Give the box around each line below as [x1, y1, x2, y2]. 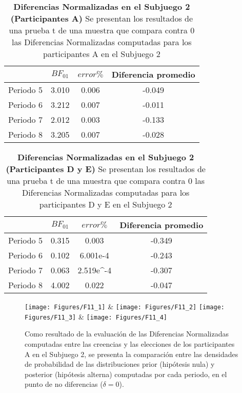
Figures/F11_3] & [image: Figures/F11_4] [25, 311, 167, 322]
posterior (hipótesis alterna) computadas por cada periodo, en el [25, 368, 227, 379]
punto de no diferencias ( [25, 379, 103, 389]
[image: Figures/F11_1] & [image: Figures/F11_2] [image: [25, 301, 225, 311]
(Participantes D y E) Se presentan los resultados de [6, 163, 206, 175]
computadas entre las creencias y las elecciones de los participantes [25, 338, 235, 349]
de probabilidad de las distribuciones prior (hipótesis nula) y [25, 359, 215, 369]
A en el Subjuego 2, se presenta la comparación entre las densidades [25, 348, 238, 359]
